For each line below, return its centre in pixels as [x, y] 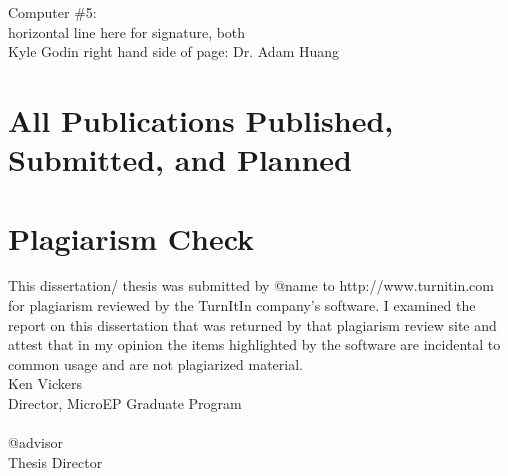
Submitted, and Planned [180, 159]
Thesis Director [55, 461]
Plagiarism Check [131, 237]
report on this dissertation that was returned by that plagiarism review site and [252, 324]
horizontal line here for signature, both [127, 31]
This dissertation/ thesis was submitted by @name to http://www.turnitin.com [251, 285]
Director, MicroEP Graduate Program [125, 403]
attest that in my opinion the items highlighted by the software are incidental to [254, 344]
